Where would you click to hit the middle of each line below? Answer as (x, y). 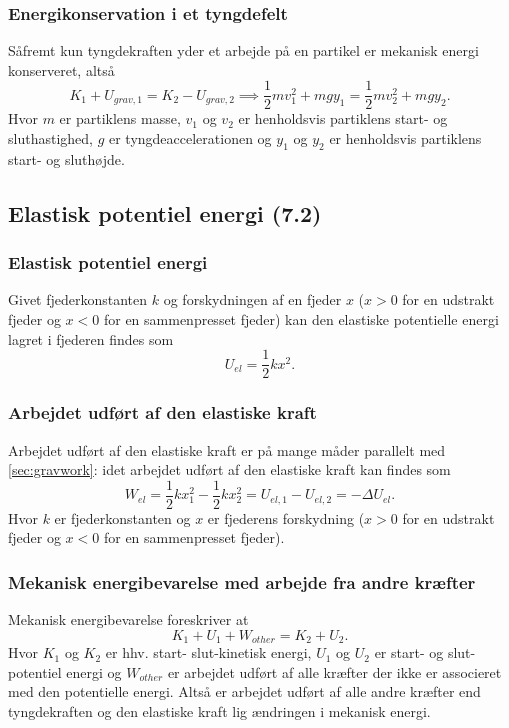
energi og (94, 671)
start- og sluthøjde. (66, 158)
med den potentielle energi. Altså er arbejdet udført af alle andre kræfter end (244, 691)
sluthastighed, (50, 138)
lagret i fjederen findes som (91, 338)
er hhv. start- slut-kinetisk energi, (208, 652)
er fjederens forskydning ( (286, 517)
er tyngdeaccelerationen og (190, 138)
